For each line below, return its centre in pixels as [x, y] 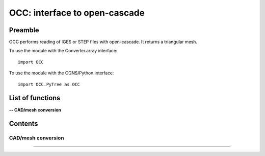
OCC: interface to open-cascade [77, 13]
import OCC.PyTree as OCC [49, 84]
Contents [24, 124]
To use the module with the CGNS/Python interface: [62, 73]
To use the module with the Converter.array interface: [63, 51]
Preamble [24, 30]
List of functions [35, 98]
